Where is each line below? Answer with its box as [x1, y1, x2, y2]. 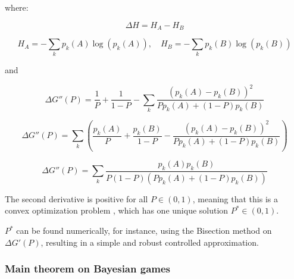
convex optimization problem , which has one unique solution [5, 204, 229, 217]
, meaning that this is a [192, 192, 278, 205]
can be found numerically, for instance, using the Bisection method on [16, 224, 272, 237]
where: [5, 1, 29, 13]
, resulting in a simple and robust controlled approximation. [40, 236, 259, 248]
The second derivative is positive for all [5, 192, 148, 205]
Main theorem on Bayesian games [5, 261, 170, 276]
